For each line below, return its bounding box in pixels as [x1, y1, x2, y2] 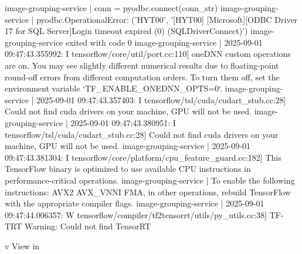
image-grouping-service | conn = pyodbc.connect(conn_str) [5, 2, 218, 13]
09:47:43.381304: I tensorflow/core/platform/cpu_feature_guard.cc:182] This [5, 151, 281, 163]
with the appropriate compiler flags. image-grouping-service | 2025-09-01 [5, 197, 264, 209]
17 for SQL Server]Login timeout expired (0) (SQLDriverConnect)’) [5, 25, 248, 37]
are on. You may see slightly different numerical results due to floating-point [5, 59, 279, 71]
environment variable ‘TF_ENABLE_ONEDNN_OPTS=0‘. [5, 82, 223, 94]
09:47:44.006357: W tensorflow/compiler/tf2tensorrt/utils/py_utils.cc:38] [5, 208, 267, 221]
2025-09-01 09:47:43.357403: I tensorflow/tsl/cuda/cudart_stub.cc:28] [36, 93, 286, 106]
